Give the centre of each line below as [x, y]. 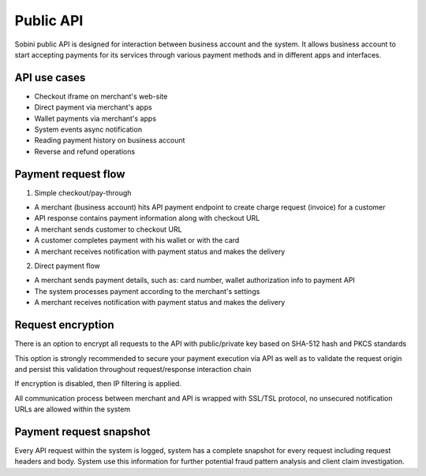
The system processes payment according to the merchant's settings [147, 291]
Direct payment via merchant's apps [93, 107]
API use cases [50, 78]
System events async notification [88, 129]
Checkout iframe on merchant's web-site [101, 96]
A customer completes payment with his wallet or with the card [137, 240]
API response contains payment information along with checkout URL [147, 218]
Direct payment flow [67, 266]
